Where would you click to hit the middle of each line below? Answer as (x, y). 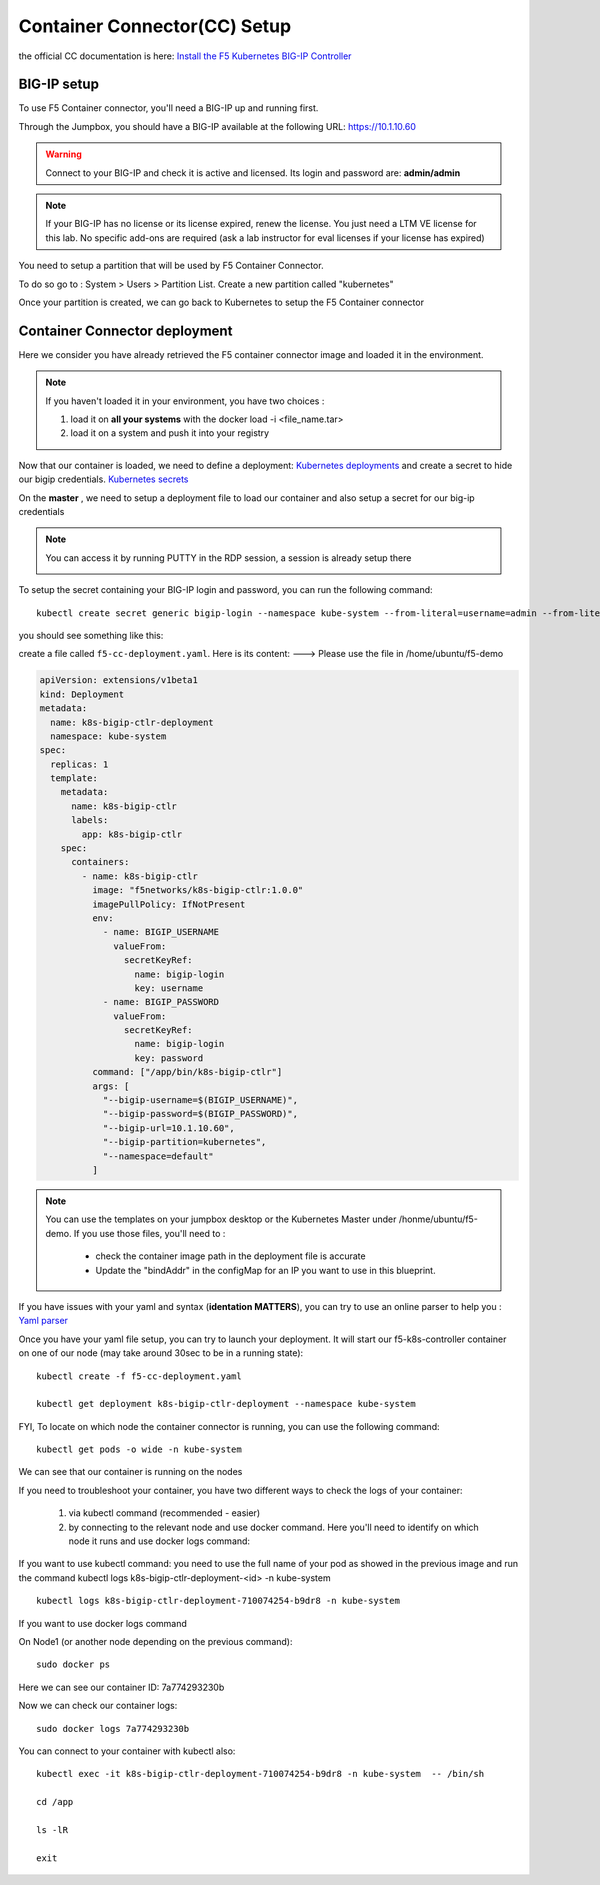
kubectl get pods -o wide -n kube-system (139, 1449)
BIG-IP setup (59, 84)
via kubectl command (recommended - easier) (164, 1513)
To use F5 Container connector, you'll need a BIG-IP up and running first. (168, 108)
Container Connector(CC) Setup (155, 26)
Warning (63, 154)
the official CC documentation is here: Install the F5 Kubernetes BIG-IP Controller (185, 56)
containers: (100, 862)
